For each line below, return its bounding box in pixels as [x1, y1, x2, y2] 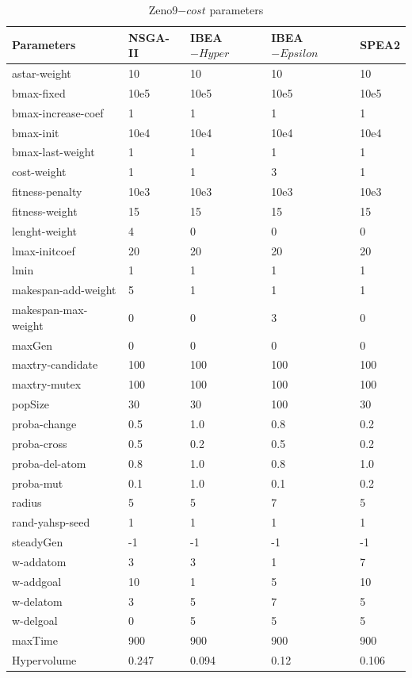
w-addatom [12, 553, 67, 569]
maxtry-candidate [12, 356, 98, 373]
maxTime [12, 632, 58, 649]
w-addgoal [12, 573, 62, 589]
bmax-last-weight [12, 144, 95, 160]
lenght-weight [12, 222, 78, 239]
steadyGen [12, 534, 63, 550]
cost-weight [12, 163, 67, 180]
